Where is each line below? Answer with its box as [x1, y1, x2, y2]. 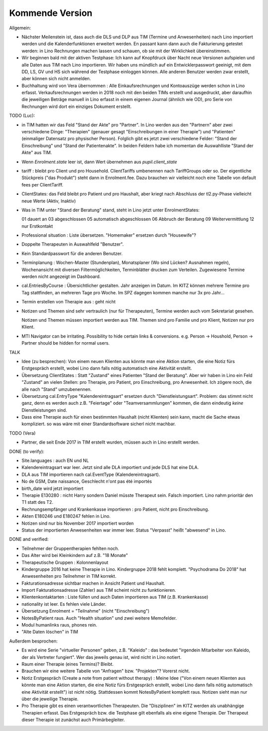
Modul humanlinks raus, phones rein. [21, 622, 97, 628]
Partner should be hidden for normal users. [21, 340, 110, 346]
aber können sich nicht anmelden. [21, 76, 91, 82]
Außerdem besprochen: [9, 638, 58, 644]
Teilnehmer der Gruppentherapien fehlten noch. [21, 545, 119, 551]
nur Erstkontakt [21, 223, 53, 229]
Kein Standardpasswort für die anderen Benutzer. [21, 250, 123, 256]
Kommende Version [9, 7, 93, 18]
